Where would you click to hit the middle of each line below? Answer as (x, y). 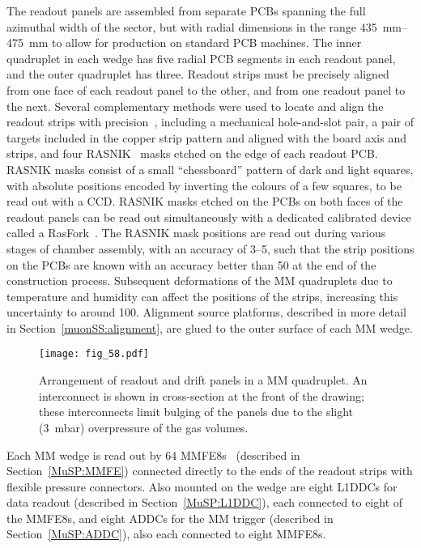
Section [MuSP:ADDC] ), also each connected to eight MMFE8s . (166, 534)
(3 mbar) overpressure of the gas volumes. (144, 427)
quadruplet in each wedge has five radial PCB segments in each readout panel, (201, 58)
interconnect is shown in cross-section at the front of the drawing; (202, 395)
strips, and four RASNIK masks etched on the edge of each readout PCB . (192, 153)
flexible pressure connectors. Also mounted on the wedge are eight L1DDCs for (202, 486)
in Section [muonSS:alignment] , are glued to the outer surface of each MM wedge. (210, 327)
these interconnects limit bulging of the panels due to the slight (196, 412)
